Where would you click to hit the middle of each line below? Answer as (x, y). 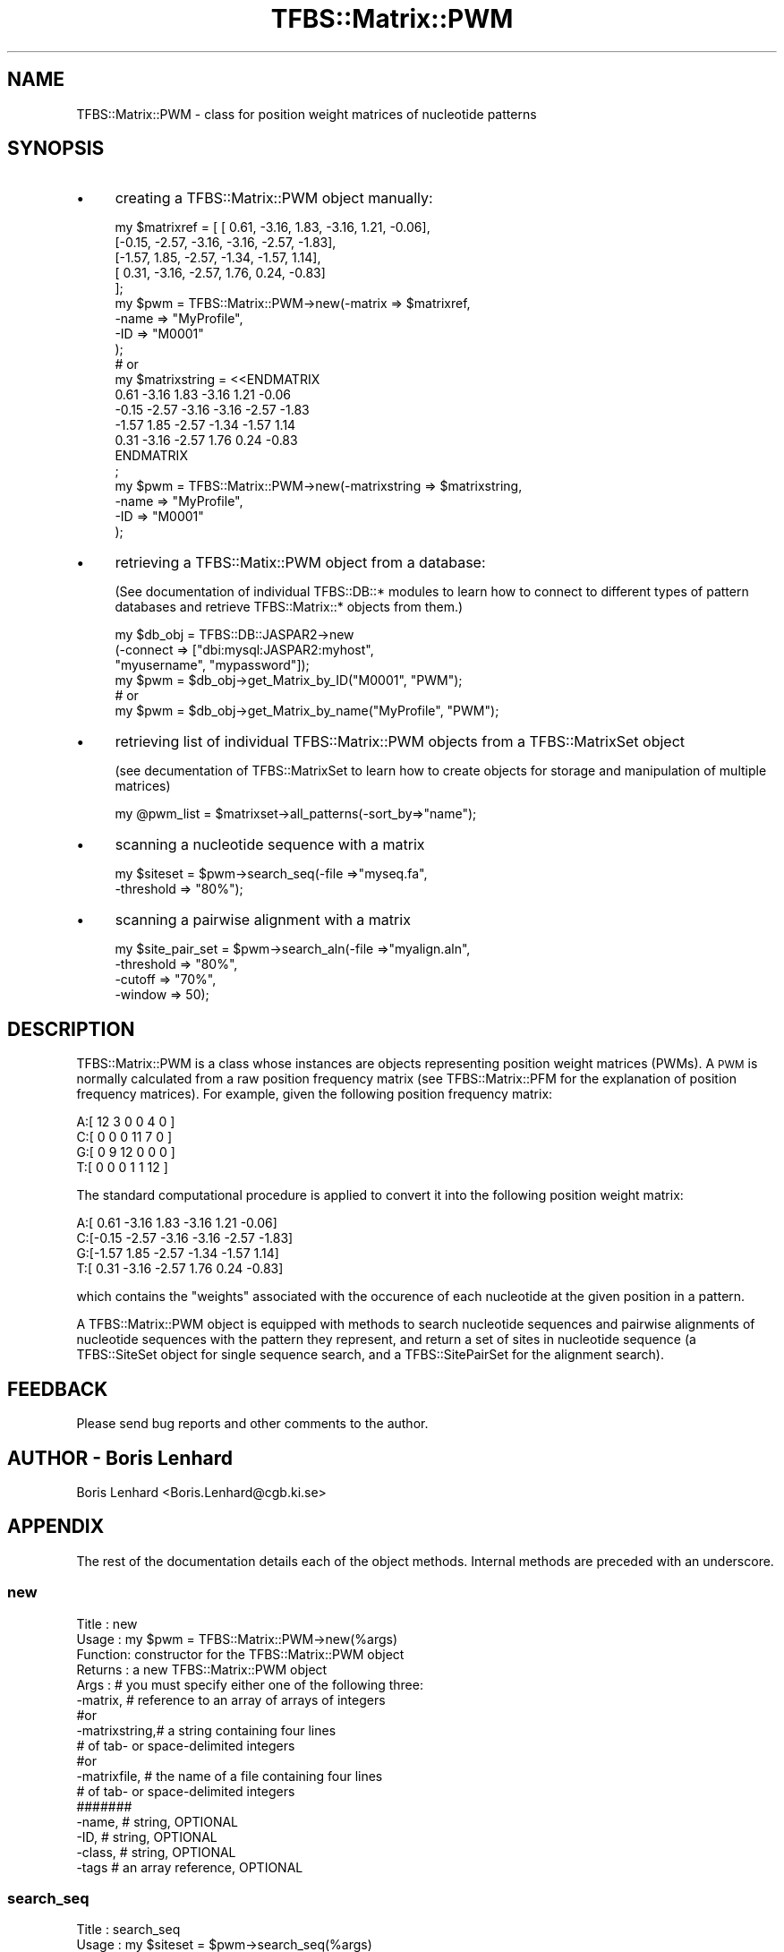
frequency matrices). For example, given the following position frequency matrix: (315, 1094)
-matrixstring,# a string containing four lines (206, 1730)
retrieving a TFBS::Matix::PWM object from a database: (300, 563)
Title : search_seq (128, 1930)
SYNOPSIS (56, 149)
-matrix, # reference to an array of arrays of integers (231, 1699)
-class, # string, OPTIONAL (156, 1852)
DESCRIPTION (71, 1029)
